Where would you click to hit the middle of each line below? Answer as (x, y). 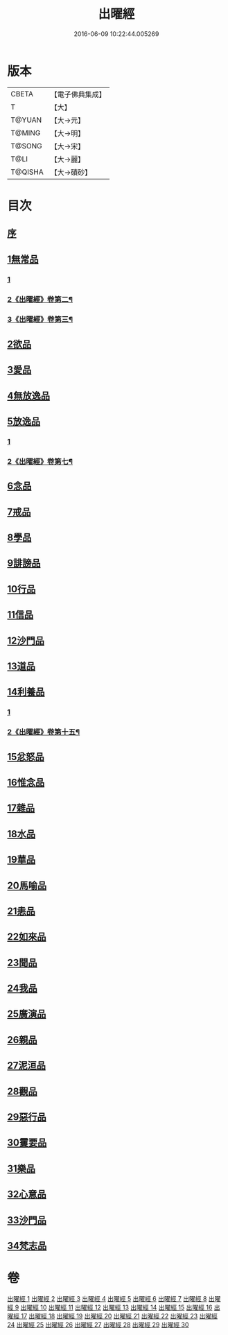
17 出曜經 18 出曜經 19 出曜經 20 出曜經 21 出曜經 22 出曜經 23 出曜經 (119, 1316)
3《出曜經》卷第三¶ (40, 320)
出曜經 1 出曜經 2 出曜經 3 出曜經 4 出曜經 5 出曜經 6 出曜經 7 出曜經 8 (107, 1298)
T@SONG (27, 146)
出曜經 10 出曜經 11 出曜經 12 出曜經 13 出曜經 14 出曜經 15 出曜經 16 (116, 1307)
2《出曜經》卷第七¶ (40, 461)
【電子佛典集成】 (78, 94)
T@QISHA (27, 172)
